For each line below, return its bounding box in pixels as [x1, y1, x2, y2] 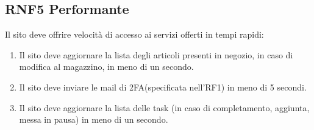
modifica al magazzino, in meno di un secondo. [19, 60, 194, 73]
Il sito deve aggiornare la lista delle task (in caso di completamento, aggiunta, [19, 101, 310, 114]
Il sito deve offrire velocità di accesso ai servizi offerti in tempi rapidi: [5, 28, 264, 41]
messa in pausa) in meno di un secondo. [19, 113, 168, 126]
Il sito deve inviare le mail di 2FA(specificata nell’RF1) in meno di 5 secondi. [19, 80, 307, 93]
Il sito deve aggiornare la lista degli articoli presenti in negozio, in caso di [19, 48, 293, 61]
